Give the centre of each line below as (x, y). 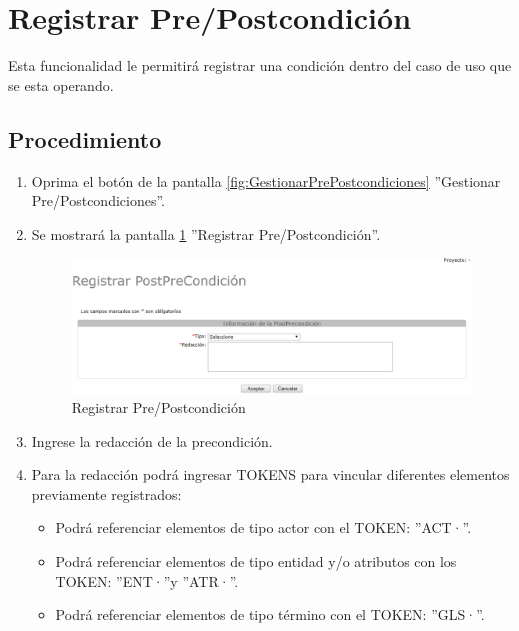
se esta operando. (61, 84)
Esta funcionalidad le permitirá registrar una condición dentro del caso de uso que (260, 65)
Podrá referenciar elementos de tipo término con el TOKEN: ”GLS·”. (270, 614)
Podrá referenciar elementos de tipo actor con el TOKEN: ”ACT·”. (263, 527)
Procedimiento (85, 138)
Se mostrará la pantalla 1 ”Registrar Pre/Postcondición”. (206, 233)
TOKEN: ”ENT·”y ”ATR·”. (147, 580)
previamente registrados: (106, 493)
